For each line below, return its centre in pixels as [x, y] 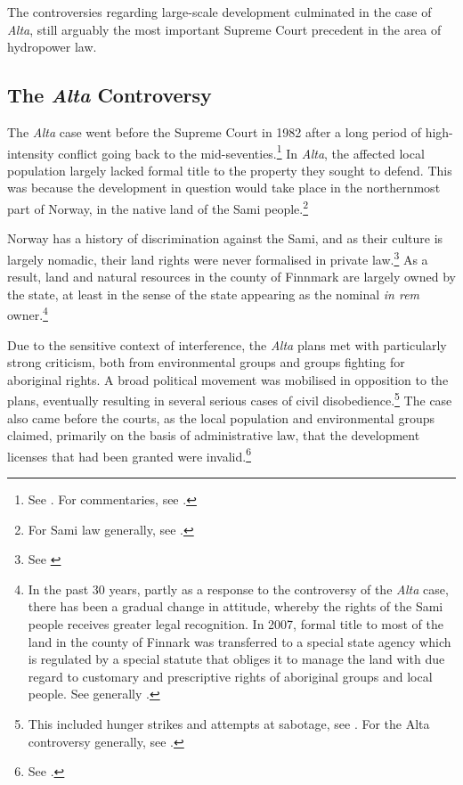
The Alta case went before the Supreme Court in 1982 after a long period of [214, 131]
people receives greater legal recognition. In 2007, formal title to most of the [236, 623]
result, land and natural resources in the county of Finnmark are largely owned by [231, 277]
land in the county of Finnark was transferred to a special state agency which [240, 641]
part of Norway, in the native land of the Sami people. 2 [158, 207]
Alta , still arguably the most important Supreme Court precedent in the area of [224, 29]
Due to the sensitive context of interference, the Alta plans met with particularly [227, 344]
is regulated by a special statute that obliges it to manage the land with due [236, 659]
